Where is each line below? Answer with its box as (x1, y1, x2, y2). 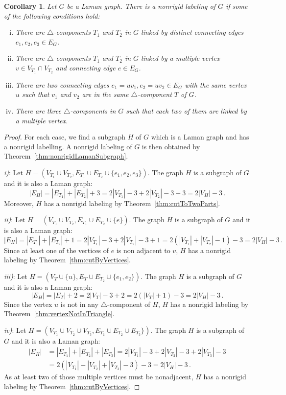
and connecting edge (55, 62, 116, 72)
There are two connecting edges (15, 79, 109, 90)
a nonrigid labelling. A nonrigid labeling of (4, 141, 132, 151)
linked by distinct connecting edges (141, 27, 244, 37)
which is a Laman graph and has (151, 132, 249, 142)
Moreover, (4, 198, 34, 208)
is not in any (60, 299, 98, 309)
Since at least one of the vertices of (4, 245, 109, 255)
